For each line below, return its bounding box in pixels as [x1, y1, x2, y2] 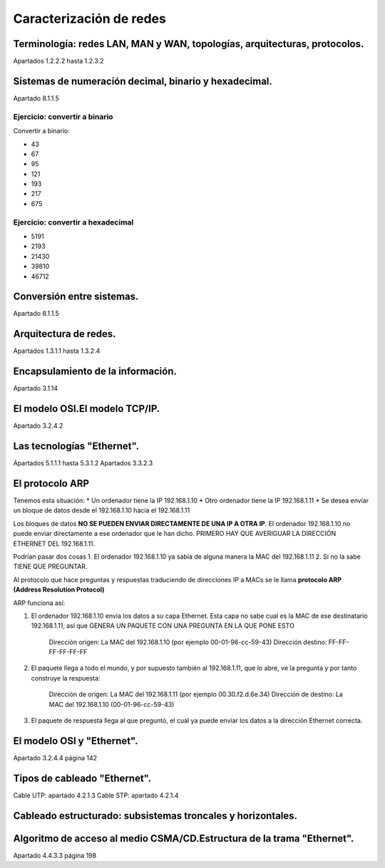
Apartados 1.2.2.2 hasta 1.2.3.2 [13, 57, 104, 66]
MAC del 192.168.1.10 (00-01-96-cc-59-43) [48, 700, 175, 708]
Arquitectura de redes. [13, 328, 117, 340]
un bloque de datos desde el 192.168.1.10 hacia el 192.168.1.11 [13, 506, 190, 515]
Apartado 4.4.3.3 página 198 [13, 851, 97, 859]
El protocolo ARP [13, 477, 89, 490]
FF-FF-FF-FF [48, 648, 88, 656]
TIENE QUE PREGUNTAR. [13, 562, 88, 571]
